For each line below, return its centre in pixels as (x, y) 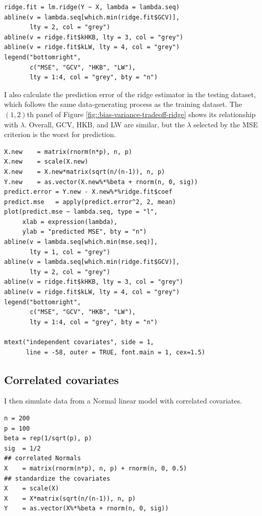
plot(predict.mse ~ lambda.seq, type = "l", (81, 212)
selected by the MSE (225, 124)
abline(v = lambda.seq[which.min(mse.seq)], (81, 242)
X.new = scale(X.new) (46, 162)
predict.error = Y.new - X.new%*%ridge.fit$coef (88, 192)
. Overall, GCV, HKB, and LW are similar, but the (105, 124)
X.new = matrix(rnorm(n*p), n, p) (68, 152)
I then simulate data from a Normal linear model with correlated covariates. (123, 401)
